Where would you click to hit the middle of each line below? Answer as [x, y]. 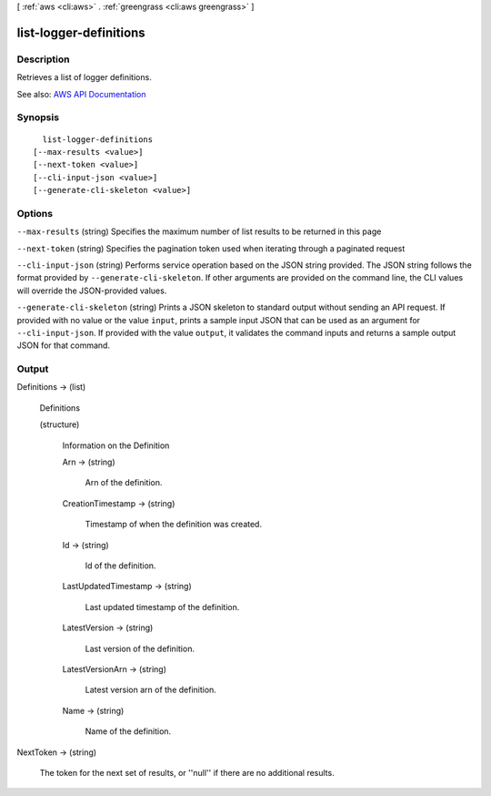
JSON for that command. [64, 345]
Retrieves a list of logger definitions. [84, 77]
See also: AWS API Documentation [81, 94]
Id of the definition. [120, 566]
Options [35, 213]
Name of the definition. [128, 731]
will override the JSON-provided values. [92, 291]
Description [43, 59]
